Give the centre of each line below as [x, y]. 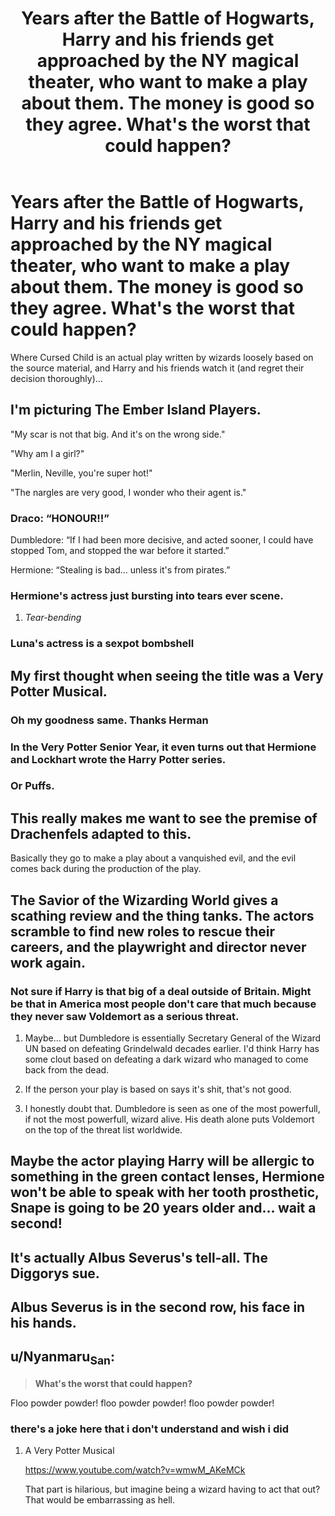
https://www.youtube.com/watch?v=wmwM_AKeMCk [135, 1470]
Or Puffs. [32, 786]
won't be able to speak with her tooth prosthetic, [165, 1192]
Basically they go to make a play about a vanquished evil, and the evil [153, 858]
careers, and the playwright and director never [158, 947]
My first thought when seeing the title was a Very [167, 675]
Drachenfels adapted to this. [101, 833]
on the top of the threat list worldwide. [103, 1129]
